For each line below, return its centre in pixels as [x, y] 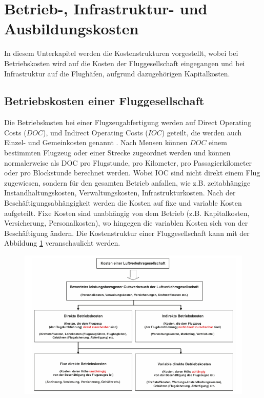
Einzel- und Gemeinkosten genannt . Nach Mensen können [96, 142]
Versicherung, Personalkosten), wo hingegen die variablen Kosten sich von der [126, 223]
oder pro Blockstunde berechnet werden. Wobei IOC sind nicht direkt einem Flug [132, 173]
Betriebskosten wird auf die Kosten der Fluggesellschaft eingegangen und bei [125, 63]
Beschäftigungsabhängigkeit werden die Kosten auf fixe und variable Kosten [123, 203]
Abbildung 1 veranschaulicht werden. [62, 243]
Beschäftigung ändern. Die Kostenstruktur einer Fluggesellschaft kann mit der [127, 233]
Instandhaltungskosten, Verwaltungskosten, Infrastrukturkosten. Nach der [120, 193]
